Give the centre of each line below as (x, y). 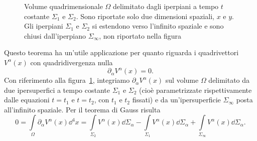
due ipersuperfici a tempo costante (57, 90)
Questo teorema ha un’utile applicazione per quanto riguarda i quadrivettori (121, 52)
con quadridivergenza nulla (72, 62)
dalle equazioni (27, 100)
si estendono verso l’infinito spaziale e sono (158, 26)
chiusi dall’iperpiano (55, 35)
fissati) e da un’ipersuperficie (176, 100)
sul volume (182, 80)
